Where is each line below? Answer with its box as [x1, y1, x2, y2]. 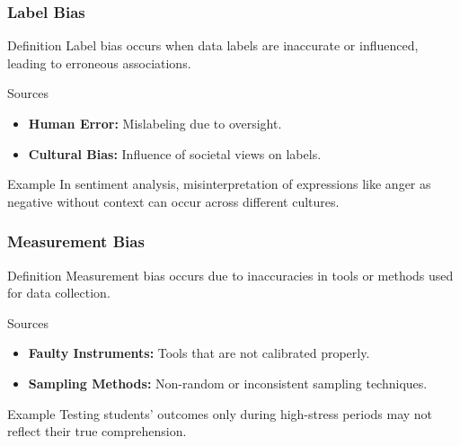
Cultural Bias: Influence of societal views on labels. [28, 144, 322, 163]
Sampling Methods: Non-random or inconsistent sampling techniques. [28, 373, 428, 392]
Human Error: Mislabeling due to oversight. [28, 114, 282, 132]
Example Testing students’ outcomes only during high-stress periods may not [7, 404, 433, 423]
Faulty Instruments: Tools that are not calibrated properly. [28, 343, 370, 362]
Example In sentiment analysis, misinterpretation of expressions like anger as [7, 174, 431, 193]
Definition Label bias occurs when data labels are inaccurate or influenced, [7, 36, 419, 55]
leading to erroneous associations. [7, 53, 191, 72]
